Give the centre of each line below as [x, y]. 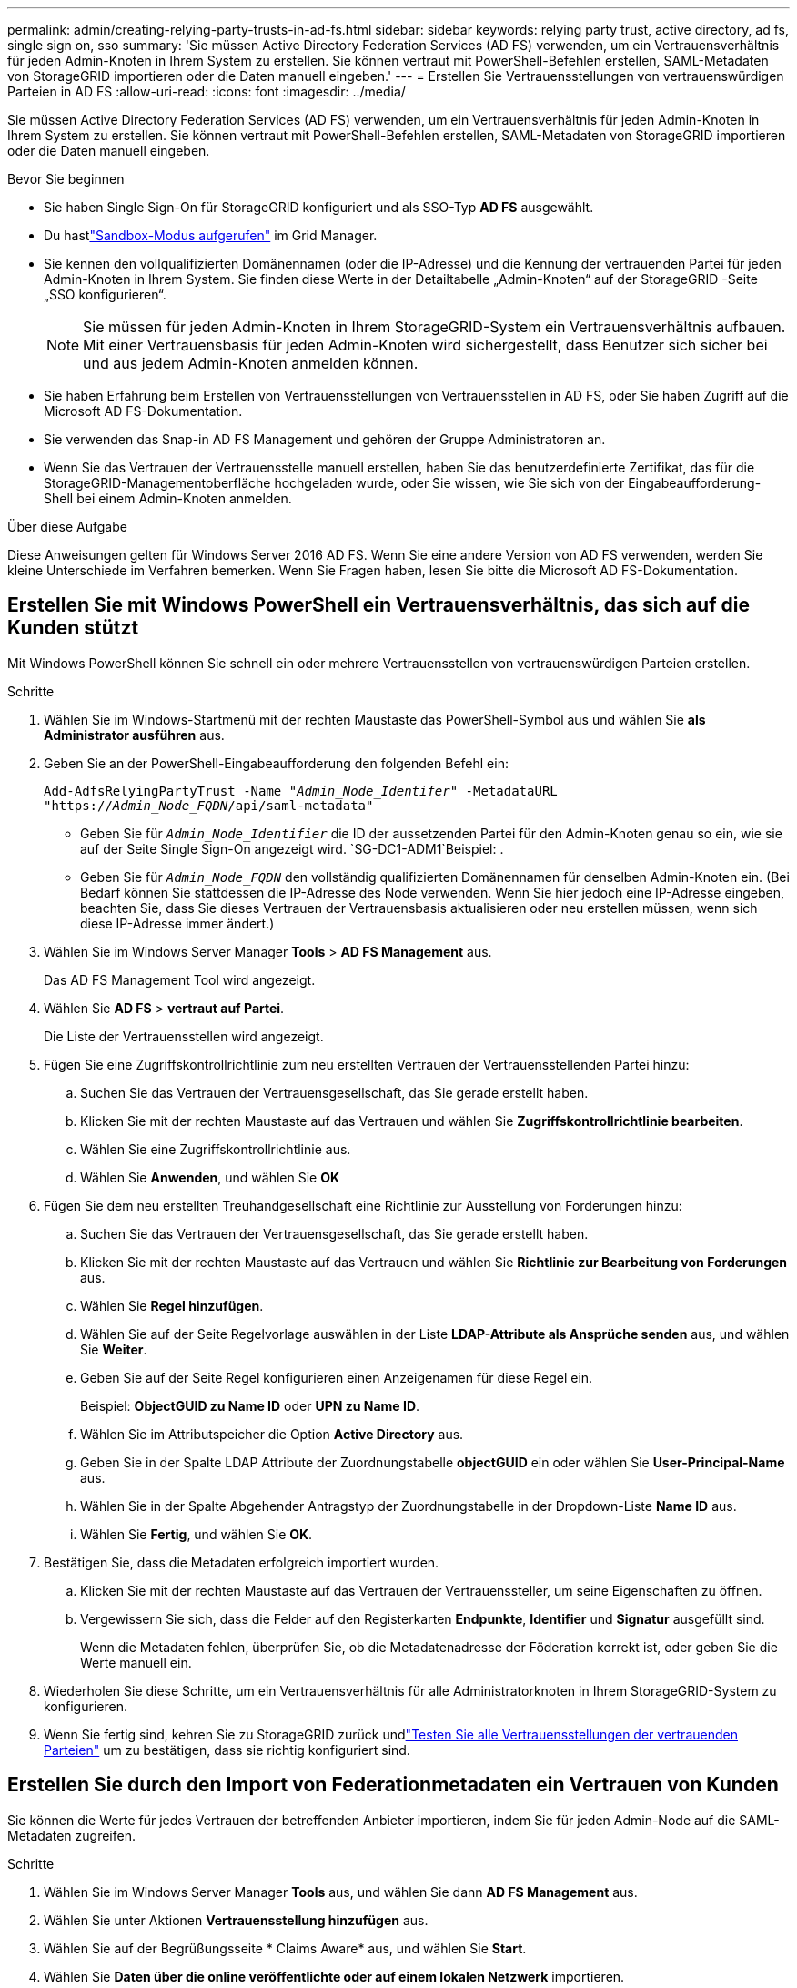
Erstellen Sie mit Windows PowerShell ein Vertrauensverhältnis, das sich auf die [378, 605]
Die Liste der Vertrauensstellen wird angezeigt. [184, 1036]
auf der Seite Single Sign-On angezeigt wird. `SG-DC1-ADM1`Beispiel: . [292, 848]
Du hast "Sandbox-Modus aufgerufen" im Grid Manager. [211, 235]
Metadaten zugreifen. [71, 1835]
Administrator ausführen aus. [134, 735]
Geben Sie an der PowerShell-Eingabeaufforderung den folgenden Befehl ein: [276, 763]
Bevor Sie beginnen [66, 179]
